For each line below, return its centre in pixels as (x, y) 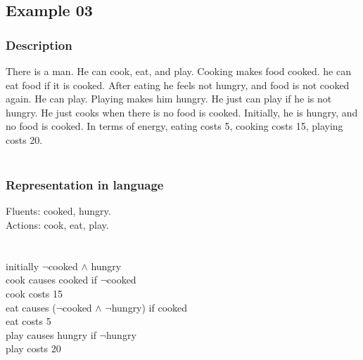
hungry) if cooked (149, 307)
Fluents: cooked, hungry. (58, 211)
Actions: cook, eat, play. (57, 224)
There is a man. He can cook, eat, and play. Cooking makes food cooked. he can (178, 71)
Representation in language (85, 185)
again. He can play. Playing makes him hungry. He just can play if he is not (169, 99)
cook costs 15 (34, 293)
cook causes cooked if (52, 280)
